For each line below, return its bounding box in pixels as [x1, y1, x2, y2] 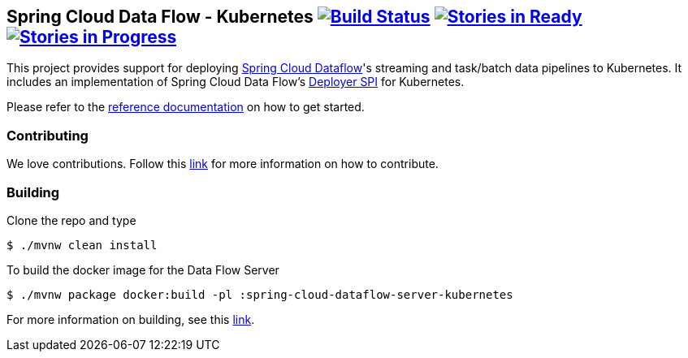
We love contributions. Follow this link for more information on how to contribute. [6, 157, 439, 171]
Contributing [6, 127, 89, 144]
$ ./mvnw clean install [6, 238, 158, 252]
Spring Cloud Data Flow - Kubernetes [6, 6, 314, 27]
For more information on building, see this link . [6, 312, 255, 326]
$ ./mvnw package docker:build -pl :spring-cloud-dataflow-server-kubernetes [6, 287, 513, 301]
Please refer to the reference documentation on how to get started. [6, 100, 365, 114]
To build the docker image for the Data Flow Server [6, 262, 279, 277]
